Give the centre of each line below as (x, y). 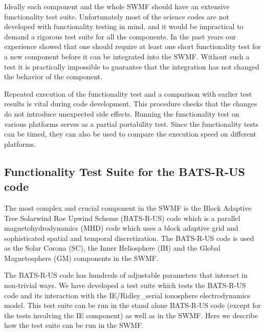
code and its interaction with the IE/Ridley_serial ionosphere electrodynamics (127, 295)
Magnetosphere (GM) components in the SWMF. (81, 258)
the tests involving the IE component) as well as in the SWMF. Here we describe (131, 315)
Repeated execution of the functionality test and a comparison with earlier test (128, 93)
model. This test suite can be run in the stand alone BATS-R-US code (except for (133, 305)
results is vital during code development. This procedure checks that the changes (131, 104)
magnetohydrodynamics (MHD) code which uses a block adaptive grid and (121, 228)
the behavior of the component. (53, 76)
